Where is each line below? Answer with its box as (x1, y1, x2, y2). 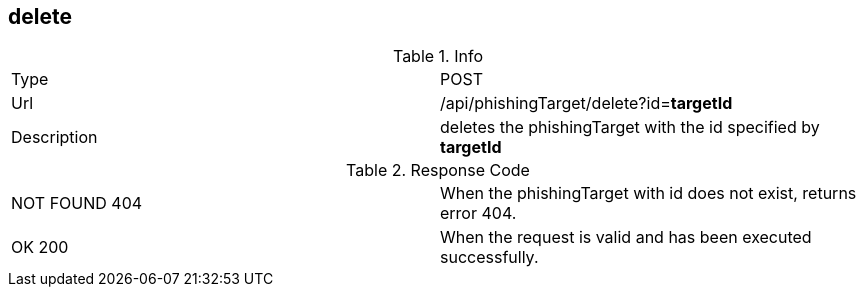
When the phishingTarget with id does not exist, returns (440, 183, 857, 204)
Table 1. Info (392, 46, 484, 67)
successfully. (440, 247, 539, 268)
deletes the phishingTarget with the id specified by (440, 117, 820, 138)
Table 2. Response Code (346, 160, 530, 181)
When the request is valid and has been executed (440, 227, 812, 248)
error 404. (440, 203, 517, 224)
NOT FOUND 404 (11, 193, 143, 214)
